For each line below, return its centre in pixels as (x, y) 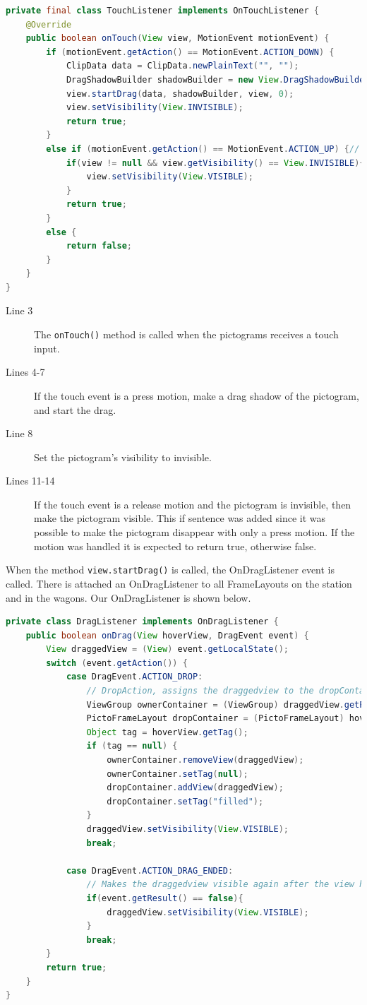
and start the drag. (75, 409)
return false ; (99, 246)
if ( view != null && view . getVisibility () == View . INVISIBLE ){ (215, 163)
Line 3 (19, 310)
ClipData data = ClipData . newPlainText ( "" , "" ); (182, 66)
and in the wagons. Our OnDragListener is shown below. (128, 597)
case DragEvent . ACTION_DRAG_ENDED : (150, 870)
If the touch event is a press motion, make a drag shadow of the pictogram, (197, 395)
